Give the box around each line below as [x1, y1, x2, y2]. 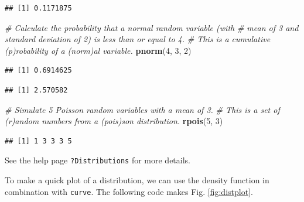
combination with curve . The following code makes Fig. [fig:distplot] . [5, 185, 253, 197]
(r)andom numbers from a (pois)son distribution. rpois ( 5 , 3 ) [5, 115, 223, 127]
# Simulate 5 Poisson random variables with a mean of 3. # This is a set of [5, 103, 280, 115]
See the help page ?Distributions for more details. [5, 154, 190, 166]
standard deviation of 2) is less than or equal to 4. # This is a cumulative [5, 33, 271, 45]
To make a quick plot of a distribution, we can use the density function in [5, 174, 269, 186]
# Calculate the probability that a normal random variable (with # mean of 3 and [5, 21, 299, 33]
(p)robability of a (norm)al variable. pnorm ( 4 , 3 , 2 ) [5, 44, 192, 56]
